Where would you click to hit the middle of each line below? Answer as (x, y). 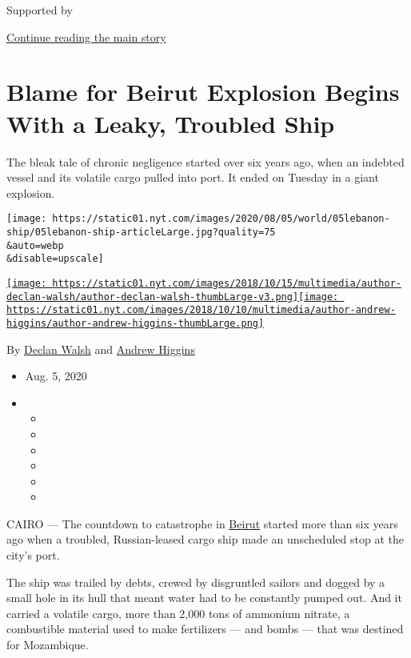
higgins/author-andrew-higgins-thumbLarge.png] (136, 323)
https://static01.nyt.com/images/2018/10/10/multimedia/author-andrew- (201, 310)
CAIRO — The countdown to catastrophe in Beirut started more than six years (202, 523)
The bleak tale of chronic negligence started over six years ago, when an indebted (205, 161)
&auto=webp (35, 245)
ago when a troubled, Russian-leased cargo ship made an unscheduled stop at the (205, 539)
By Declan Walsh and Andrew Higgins (101, 349)
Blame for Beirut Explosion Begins (203, 92)
